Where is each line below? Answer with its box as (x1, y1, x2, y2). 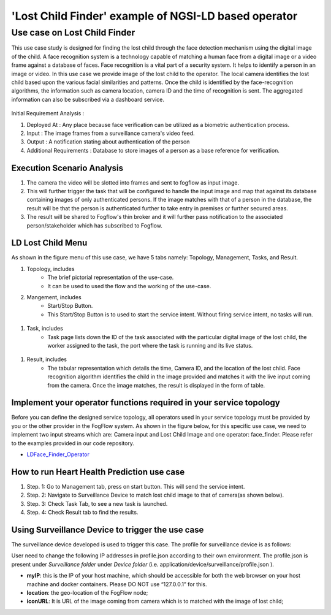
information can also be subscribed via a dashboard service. (11, 96, 165, 103)
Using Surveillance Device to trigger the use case (11, 524, 204, 535)
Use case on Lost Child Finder (11, 27, 135, 38)
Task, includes (26, 325, 64, 332)
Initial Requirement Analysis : (11, 110, 85, 117)
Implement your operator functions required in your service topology (11, 397, 280, 408)
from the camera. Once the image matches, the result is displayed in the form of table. (47, 381, 265, 389)
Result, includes (26, 356, 67, 363)
